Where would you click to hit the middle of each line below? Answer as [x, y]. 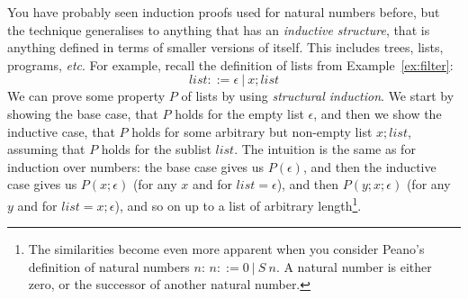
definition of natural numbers [109, 266]
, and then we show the [378, 113]
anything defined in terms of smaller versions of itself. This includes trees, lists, [225, 47]
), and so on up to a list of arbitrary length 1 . [238, 204]
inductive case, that [61, 131]
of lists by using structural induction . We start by [318, 96]
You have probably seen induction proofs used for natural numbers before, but [224, 12]
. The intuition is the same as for [325, 149]
